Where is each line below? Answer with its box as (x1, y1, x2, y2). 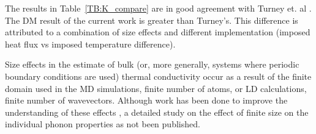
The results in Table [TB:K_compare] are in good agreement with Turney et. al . (5, 2, 312, 14)
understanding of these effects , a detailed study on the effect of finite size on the (5, 105, 309, 118)
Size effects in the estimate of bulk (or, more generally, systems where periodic (5, 58, 299, 71)
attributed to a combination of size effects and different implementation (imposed (5, 26, 310, 38)
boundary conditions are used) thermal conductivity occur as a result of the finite (5, 69, 312, 82)
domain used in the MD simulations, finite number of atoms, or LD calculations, (5, 82, 307, 94)
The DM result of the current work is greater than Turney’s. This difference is (5, 13, 298, 26)
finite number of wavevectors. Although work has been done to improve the (5, 94, 288, 107)
